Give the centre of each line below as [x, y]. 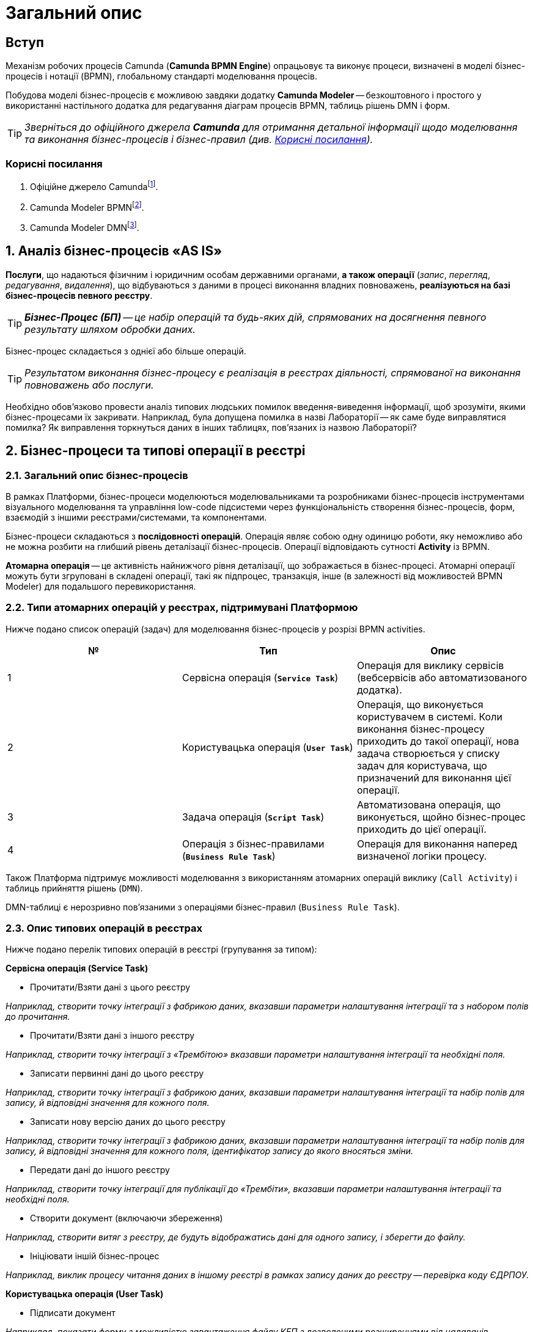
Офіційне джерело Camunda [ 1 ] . [94, 185]
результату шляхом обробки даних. [110, 329]
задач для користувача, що [422, 765]
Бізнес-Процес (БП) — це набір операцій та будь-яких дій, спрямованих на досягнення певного [255, 317]
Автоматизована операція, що [429, 804]
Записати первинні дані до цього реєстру [117, 1074]
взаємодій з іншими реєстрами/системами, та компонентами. [136, 517]
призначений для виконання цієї [434, 778]
